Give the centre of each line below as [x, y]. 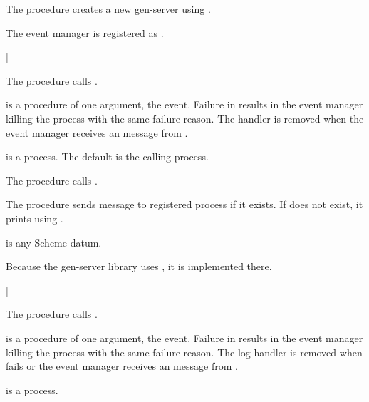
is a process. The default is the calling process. [107, 156]
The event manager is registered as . [85, 32]
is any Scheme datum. [54, 242]
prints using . [35, 218]
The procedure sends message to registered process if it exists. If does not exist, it [184, 204]
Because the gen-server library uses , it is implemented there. [139, 266]
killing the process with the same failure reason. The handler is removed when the [185, 118]
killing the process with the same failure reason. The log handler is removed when [184, 352]
